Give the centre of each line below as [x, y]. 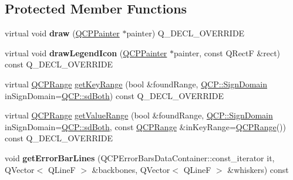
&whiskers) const [258, 169]
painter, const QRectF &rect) [227, 52]
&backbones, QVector [131, 169]
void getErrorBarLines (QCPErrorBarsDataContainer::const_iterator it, [140, 157]
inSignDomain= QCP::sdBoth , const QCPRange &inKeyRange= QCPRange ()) [145, 126]
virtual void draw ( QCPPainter [62, 33]
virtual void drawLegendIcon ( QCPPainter [86, 52]
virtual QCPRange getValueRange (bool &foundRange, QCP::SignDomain [139, 115]
